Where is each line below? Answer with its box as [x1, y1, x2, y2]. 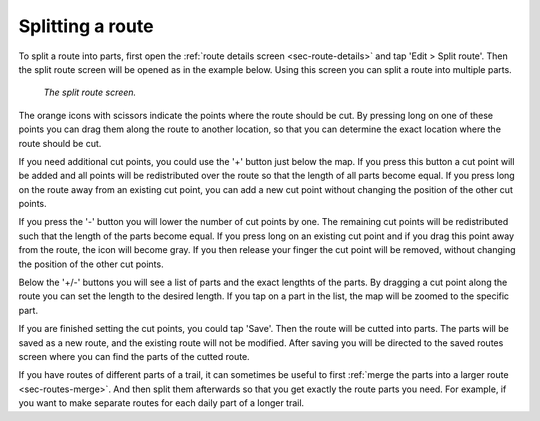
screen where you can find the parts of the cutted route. [18, 350, 250, 362]
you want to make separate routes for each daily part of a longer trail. [18, 397, 305, 409]
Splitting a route [18, 15, 154, 37]
